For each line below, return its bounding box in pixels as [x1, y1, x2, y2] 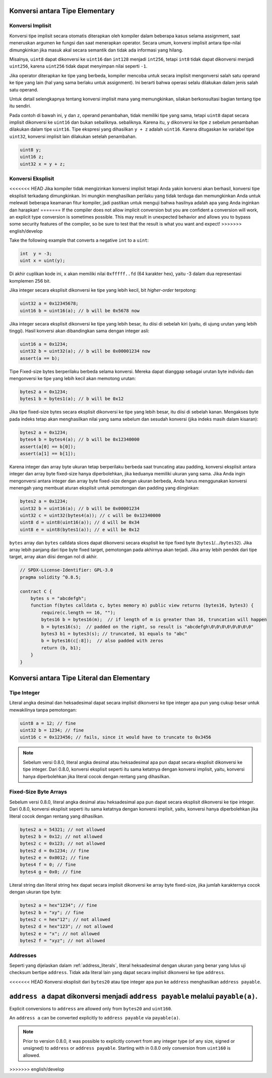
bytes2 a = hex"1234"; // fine [20, 902, 98, 908]
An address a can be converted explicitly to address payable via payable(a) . [9, 1014, 181, 1020]
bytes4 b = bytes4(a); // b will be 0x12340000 [20, 437, 140, 443]
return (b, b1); [41, 645, 82, 651]
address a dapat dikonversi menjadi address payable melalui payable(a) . [9, 992, 258, 1000]
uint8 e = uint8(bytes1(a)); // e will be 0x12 [20, 526, 140, 532]
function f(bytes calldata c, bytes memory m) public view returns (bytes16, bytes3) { [30, 603, 254, 608]
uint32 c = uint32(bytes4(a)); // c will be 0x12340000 [20, 512, 161, 518]
